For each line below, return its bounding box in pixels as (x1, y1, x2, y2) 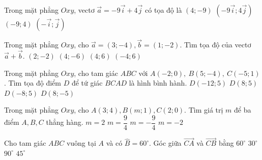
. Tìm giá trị (184, 104, 223, 115)
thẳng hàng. (46, 117, 83, 127)
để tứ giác (71, 77, 103, 88)
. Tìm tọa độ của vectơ (180, 39, 251, 50)
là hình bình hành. (129, 77, 187, 88)
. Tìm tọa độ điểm (4, 77, 61, 88)
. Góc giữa (149, 138, 182, 148)
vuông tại (66, 138, 96, 148)
